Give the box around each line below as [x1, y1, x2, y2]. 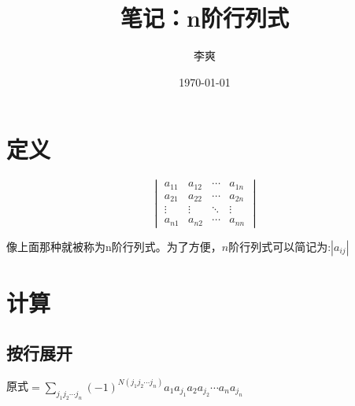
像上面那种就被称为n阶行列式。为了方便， [6, 238, 222, 254]
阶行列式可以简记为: [228, 238, 331, 254]
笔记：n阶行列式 [120, 2, 289, 34]
